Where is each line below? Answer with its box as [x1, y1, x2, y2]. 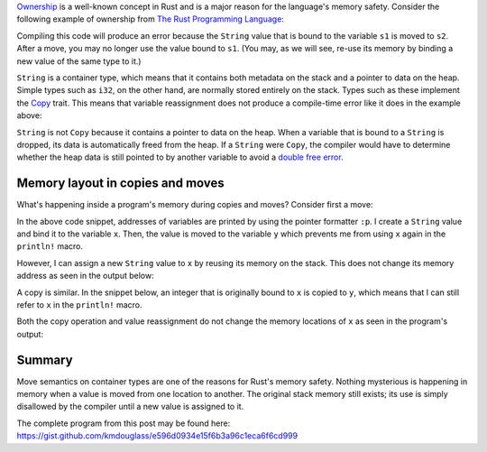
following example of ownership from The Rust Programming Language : [16, 14, 284, 24]
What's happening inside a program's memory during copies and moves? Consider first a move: [16, 199, 373, 210]
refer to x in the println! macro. [16, 299, 143, 310]
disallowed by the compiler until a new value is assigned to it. [16, 401, 244, 412]
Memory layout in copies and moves [16, 176, 225, 191]
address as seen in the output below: [16, 271, 154, 281]
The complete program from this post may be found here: [16, 418, 231, 429]
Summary [16, 352, 73, 367]
